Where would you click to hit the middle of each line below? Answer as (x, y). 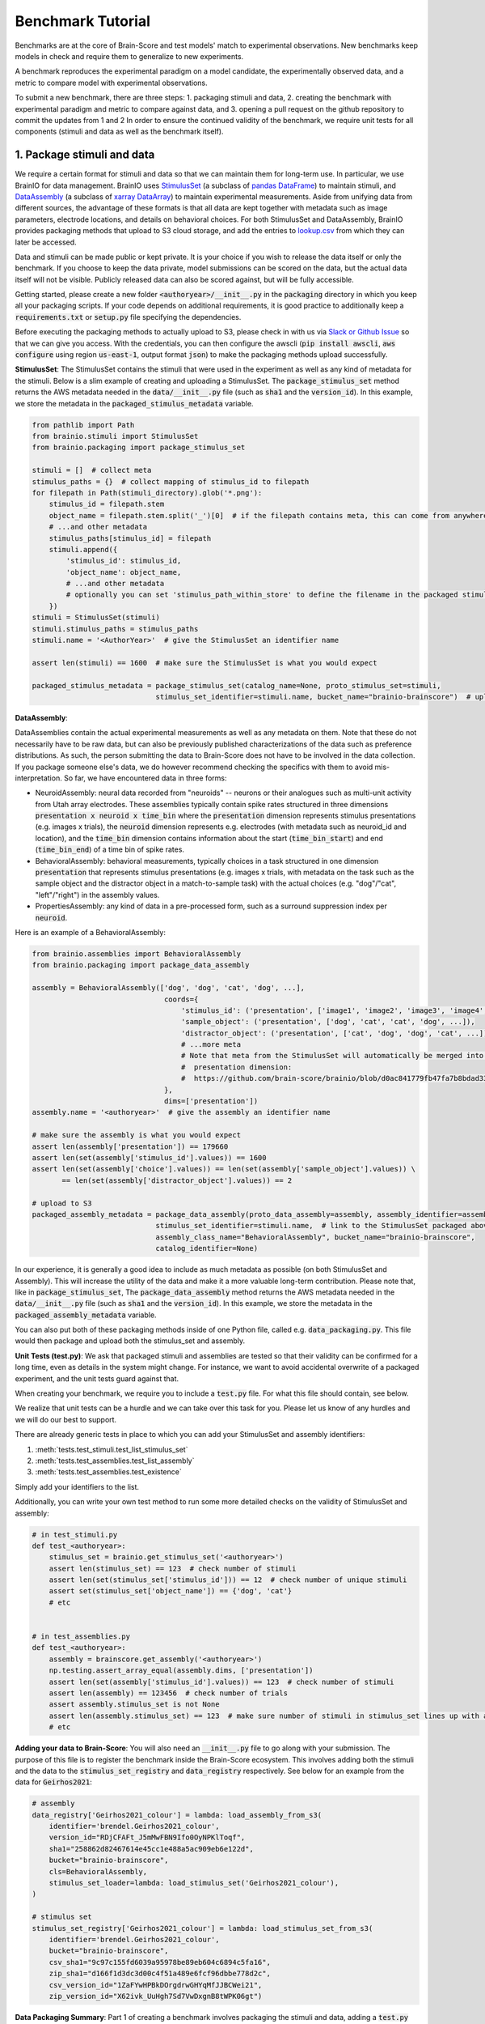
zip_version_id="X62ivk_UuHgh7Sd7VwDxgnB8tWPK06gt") (156, 1996)
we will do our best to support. (66, 1419)
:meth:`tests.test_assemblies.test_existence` (108, 1472)
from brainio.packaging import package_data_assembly (141, 965)
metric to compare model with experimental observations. (111, 83)
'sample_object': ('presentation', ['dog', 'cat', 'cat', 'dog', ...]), (328, 1022)
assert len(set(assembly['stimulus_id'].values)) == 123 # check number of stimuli (222, 1682)
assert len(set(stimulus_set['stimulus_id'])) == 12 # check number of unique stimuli (228, 1580)
